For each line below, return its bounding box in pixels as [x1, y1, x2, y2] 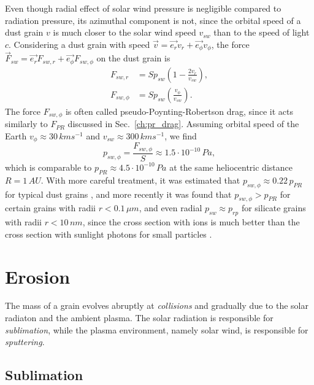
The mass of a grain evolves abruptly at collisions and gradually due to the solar [5, 299, 308, 312]
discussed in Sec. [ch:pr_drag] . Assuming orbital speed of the [67, 117, 299, 130]
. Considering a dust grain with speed [9, 37, 150, 50]
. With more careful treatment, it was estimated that [40, 173, 240, 186]
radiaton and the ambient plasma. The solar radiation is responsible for [5, 311, 274, 324]
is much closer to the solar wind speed [53, 26, 196, 39]
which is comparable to [5, 160, 92, 173]
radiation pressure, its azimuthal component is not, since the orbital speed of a [5, 14, 301, 26]
